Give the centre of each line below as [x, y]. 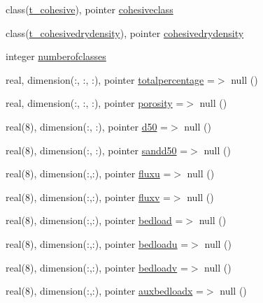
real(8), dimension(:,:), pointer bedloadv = [97, 267]
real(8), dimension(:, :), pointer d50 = [87, 126]
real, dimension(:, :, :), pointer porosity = [95, 103]
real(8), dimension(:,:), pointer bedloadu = [97, 243]
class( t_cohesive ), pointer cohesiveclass [90, 9]
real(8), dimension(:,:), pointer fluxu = [88, 173]
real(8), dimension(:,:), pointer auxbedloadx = [105, 291]
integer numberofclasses [56, 56]
